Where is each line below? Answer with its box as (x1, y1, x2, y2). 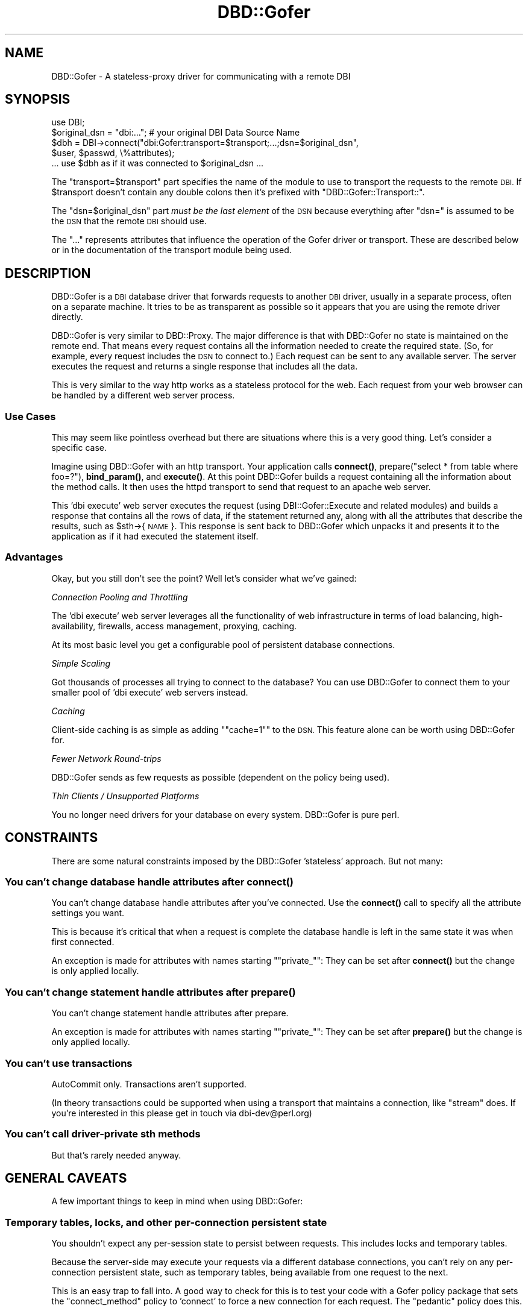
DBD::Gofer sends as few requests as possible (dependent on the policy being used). (51, 772, 390, 782)
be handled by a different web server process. (51, 390, 235, 401)
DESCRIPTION (5, 265, 91, 281)
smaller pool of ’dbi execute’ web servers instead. (51, 687, 248, 697)
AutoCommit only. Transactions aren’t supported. (51, 1078, 247, 1089)
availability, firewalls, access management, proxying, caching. (51, 620, 297, 631)
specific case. (51, 442, 107, 453)
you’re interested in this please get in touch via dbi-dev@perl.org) (51, 1107, 312, 1118)
